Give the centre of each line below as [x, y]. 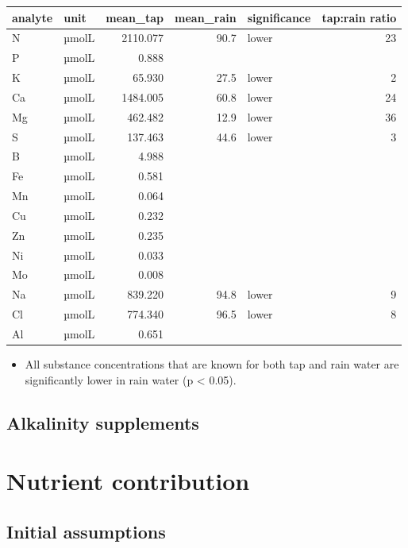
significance [279, 17]
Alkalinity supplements [103, 422]
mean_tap [135, 17]
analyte [33, 17]
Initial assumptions [86, 531]
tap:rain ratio [359, 17]
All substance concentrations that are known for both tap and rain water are [212, 364]
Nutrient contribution [128, 481]
